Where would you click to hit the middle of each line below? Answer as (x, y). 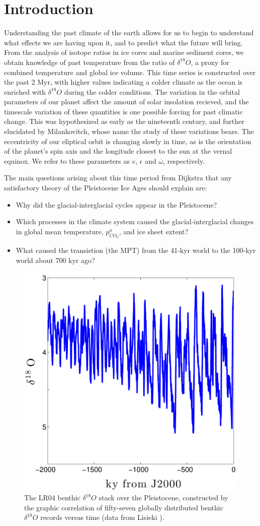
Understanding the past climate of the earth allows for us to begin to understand (129, 32)
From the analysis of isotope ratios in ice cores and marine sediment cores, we (124, 52)
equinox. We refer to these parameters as (67, 160)
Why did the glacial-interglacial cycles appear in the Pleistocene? (116, 204)
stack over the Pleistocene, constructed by (163, 498)
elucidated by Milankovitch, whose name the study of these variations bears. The (129, 131)
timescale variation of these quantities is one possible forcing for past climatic (123, 111)
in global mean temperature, (60, 231)
